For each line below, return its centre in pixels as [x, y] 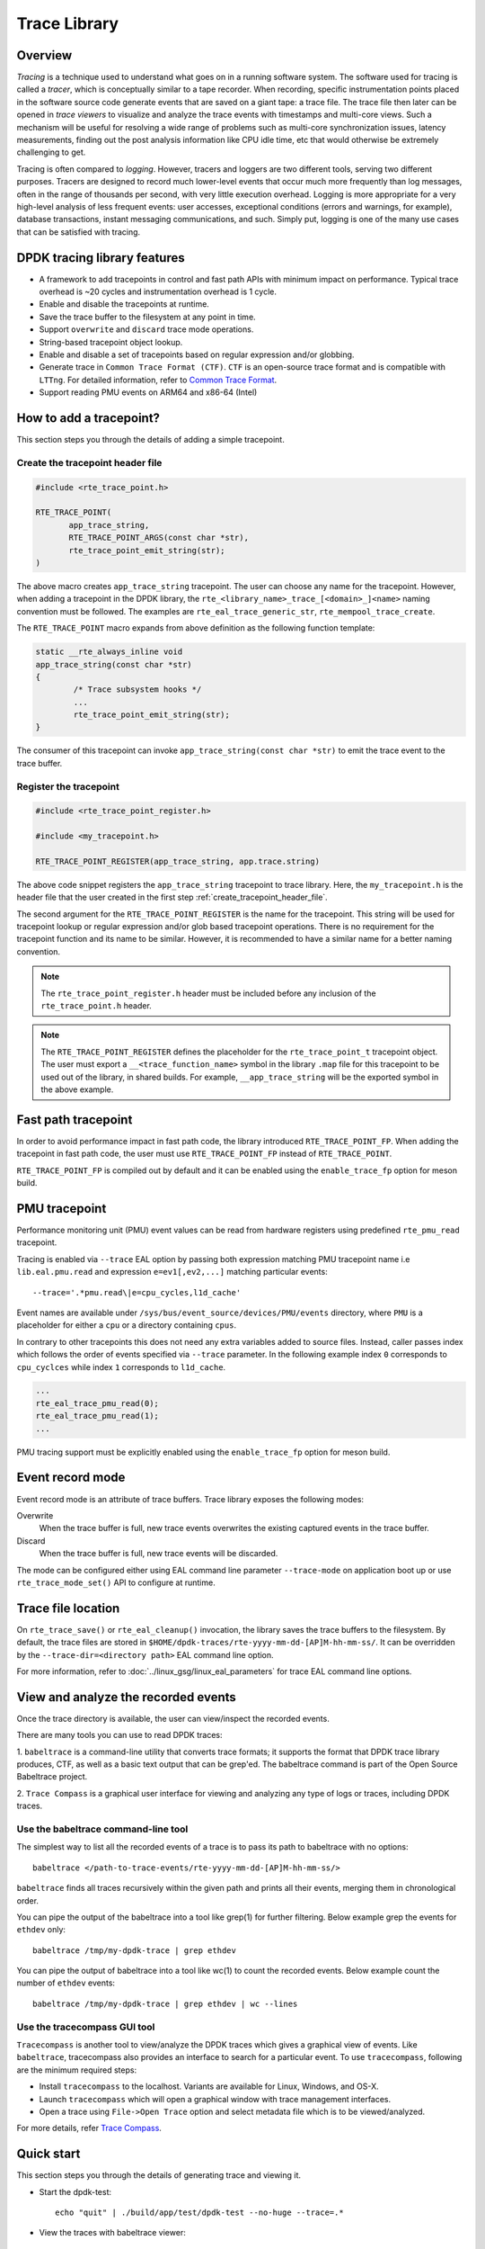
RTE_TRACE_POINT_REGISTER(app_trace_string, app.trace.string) [178, 861]
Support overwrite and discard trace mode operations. [146, 329]
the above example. [77, 1089]
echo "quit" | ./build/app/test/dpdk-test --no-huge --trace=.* [200, 2213]
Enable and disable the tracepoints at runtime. [124, 304]
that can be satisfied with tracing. [79, 232]
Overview [44, 55]
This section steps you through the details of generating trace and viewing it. [159, 2175]
